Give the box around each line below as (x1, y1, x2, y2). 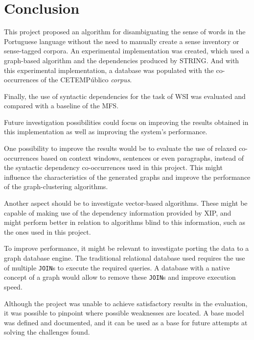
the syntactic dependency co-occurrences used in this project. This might (4, 162, 223, 172)
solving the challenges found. (4, 327, 90, 337)
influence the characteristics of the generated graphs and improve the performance (4, 171, 251, 182)
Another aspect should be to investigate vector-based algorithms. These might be (4, 198, 248, 208)
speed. (4, 281, 23, 291)
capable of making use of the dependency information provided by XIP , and (4, 207, 231, 218)
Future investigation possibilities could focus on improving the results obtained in (4, 117, 249, 127)
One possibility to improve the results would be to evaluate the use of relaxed (4, 143, 237, 153)
